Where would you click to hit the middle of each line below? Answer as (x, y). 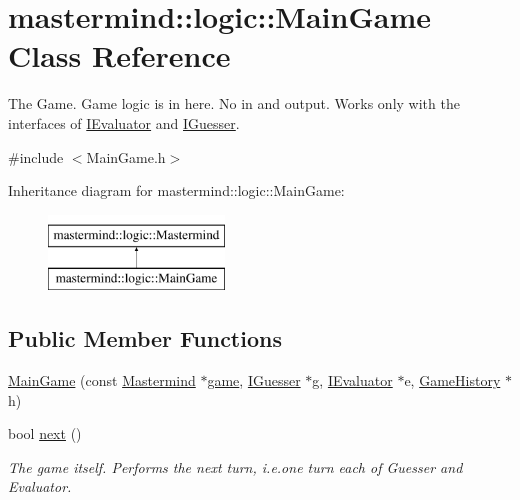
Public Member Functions (145, 338)
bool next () (45, 433)
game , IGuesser (254, 380)
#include (36, 156)
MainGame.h (126, 156)
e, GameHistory (452, 380)
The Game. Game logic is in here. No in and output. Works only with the (234, 103)
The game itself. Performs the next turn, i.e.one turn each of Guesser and (235, 466)
